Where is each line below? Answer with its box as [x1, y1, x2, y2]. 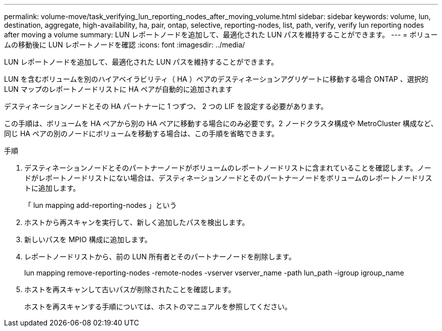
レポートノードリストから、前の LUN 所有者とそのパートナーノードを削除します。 [24, 252, 296, 261]
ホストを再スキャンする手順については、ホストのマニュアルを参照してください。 [24, 302, 292, 311]
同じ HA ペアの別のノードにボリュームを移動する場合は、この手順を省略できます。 [4, 129, 279, 138]
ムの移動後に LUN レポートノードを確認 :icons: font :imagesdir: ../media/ [4, 40, 245, 49]
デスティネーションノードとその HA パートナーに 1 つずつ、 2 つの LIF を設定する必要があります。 [4, 102, 328, 111]
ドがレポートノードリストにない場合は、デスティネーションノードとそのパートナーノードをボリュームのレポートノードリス [24, 174, 432, 182]
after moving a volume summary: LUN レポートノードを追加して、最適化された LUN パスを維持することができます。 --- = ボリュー [4, 30, 438, 39]
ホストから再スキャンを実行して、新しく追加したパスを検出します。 [24, 218, 249, 227]
